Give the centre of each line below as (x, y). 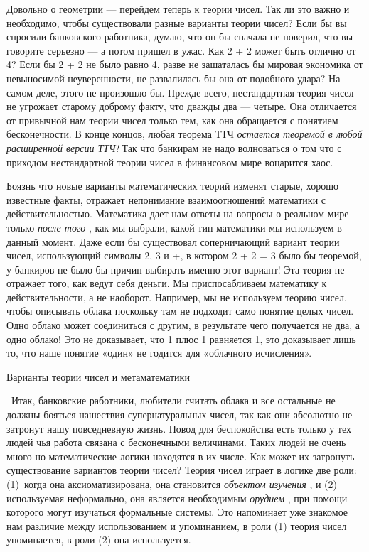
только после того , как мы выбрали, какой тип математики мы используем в (174, 227)
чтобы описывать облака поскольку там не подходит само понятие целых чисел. (180, 311)
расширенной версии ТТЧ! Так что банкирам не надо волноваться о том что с (174, 147)
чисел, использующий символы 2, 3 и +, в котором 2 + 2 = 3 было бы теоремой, (184, 255)
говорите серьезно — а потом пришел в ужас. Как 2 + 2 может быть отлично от (181, 50)
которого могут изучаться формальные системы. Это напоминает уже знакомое (177, 512)
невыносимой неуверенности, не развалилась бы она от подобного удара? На (173, 78)
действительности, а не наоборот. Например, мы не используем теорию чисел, (177, 297)
